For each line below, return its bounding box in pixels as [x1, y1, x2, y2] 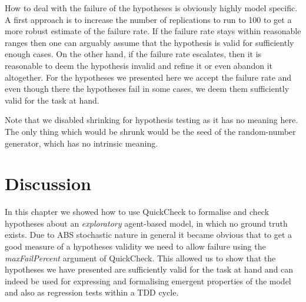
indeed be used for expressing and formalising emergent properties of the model [5, 274, 291, 287]
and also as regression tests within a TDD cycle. [5, 286, 179, 298]
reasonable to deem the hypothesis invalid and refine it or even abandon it [5, 59, 272, 71]
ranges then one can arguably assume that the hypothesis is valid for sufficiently [5, 36, 294, 48]
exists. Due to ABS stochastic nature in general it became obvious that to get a [5, 228, 292, 241]
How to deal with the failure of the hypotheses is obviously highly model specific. [5, 2, 298, 14]
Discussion [5, 171, 91, 195]
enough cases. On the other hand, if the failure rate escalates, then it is [5, 48, 262, 60]
